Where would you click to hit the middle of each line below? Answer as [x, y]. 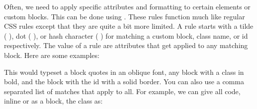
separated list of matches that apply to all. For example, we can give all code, [122, 91]
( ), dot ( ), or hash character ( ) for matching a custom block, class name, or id [126, 35]
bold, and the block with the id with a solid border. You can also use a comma [124, 82]
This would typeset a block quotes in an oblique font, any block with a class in [124, 72]
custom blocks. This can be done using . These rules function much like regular [125, 16]
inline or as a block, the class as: [53, 101]
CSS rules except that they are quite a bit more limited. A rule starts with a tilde [129, 26]
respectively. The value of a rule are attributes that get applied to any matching [126, 45]
